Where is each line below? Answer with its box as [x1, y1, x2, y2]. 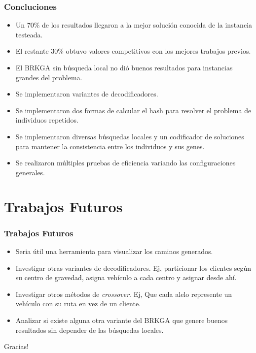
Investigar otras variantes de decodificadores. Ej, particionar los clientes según [15, 262, 252, 273]
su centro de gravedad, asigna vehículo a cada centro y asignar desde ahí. [15, 272, 237, 283]
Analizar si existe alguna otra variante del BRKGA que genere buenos [15, 315, 228, 325]
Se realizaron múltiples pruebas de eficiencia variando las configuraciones [15, 158, 236, 168]
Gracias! [4, 341, 29, 352]
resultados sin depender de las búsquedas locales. [15, 324, 164, 335]
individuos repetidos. [15, 115, 78, 125]
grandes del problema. [15, 72, 82, 82]
